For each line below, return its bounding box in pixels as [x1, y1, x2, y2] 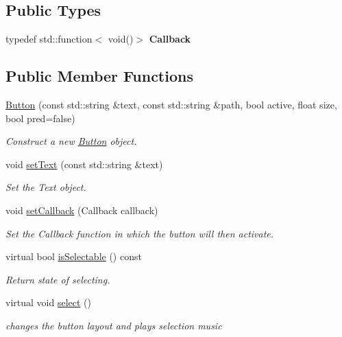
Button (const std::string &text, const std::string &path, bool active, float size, [5, 97, 337, 111]
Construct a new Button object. [5, 134, 137, 148]
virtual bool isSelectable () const [5, 249, 142, 264]
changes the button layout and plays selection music [5, 318, 222, 332]
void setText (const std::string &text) [5, 156, 163, 171]
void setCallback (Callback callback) [5, 202, 158, 217]
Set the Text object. [5, 180, 86, 194]
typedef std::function [5, 32, 93, 46]
